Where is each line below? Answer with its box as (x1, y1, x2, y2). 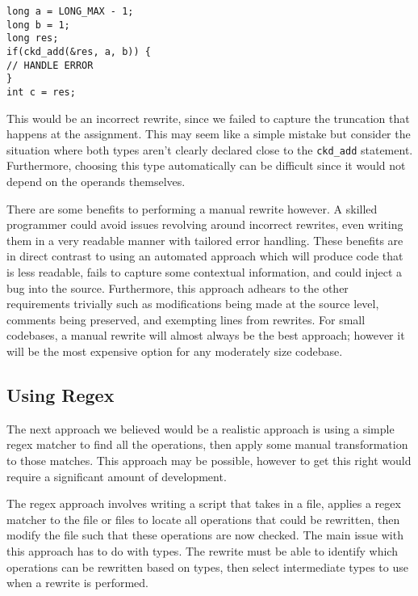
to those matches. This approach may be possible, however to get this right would (6, 451, 412, 468)
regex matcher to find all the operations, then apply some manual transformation (6, 436, 408, 453)
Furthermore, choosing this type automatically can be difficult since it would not (6, 157, 406, 174)
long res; (6, 32, 59, 44)
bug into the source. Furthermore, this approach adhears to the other (6, 279, 349, 296)
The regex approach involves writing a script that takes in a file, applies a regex (6, 495, 401, 512)
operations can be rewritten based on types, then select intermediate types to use (6, 558, 408, 575)
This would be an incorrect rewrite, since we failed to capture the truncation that (6, 109, 410, 126)
